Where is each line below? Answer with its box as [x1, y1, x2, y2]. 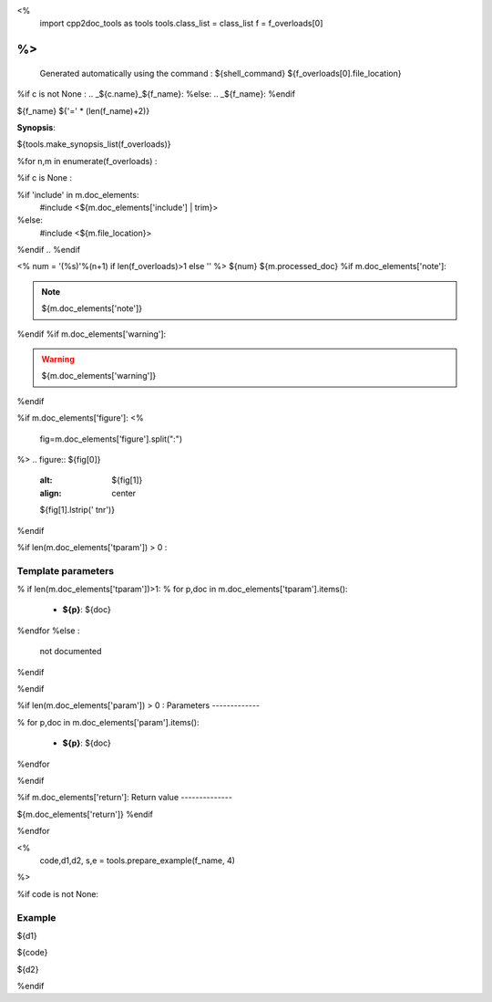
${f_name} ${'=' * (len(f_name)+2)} [16, 105, 150, 116]
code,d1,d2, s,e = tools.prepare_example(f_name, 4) [39, 854, 236, 866]
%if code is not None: [16, 888, 99, 899]
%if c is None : [16, 172, 73, 183]
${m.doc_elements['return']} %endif [16, 809, 154, 819]
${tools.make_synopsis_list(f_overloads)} [16, 139, 171, 150]
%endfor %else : [16, 625, 80, 636]
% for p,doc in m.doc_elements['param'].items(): [16, 716, 200, 727]
